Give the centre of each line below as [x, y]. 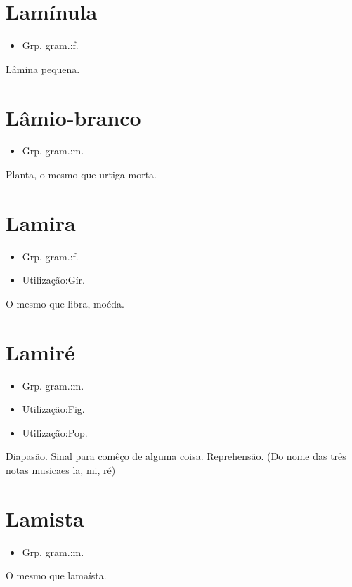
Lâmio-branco [73, 117]
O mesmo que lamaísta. [56, 575]
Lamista [45, 518]
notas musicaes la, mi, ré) [61, 470]
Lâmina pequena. [43, 68]
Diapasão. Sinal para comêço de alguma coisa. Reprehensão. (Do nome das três [176, 456]
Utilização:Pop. [55, 432]
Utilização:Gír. [54, 280]
